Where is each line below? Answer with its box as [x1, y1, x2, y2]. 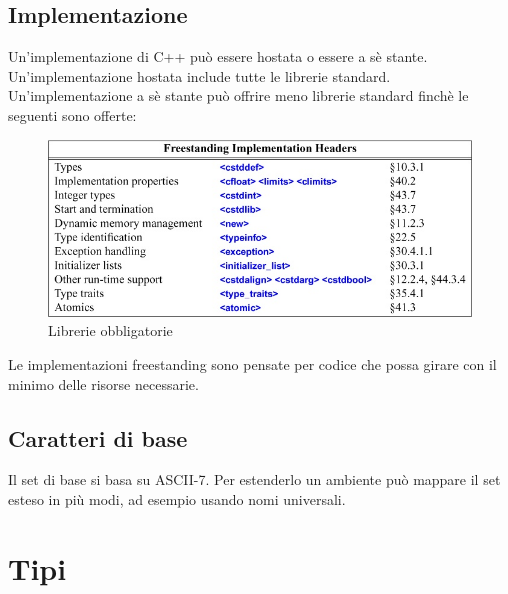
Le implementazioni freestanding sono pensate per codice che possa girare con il [8, 354, 497, 375]
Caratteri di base [8, 422, 188, 453]
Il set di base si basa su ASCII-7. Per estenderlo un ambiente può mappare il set [8, 469, 501, 490]
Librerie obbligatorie [48, 320, 173, 341]
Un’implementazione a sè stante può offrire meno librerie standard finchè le [8, 85, 469, 106]
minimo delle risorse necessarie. [8, 373, 199, 394]
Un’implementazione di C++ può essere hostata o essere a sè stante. [8, 46, 428, 67]
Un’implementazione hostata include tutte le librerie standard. [8, 65, 391, 86]
